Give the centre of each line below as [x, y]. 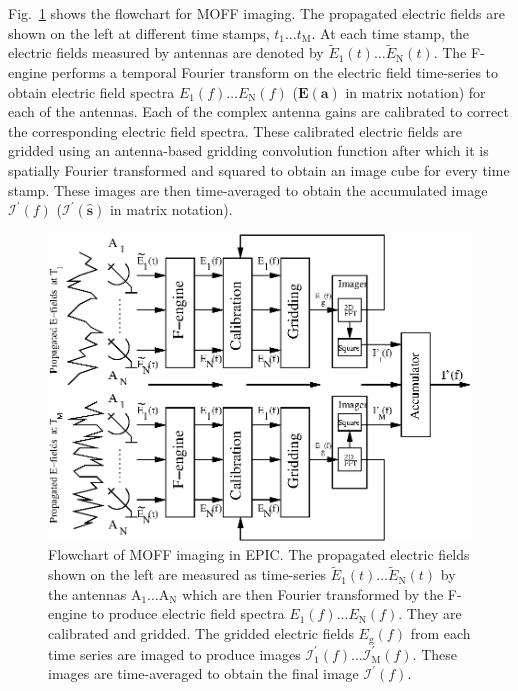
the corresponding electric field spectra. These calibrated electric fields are [235, 130]
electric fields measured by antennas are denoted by [166, 52]
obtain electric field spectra [91, 91]
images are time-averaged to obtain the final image [203, 673]
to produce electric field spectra [188, 613]
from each [440, 633]
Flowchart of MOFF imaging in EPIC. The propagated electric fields [259, 554]
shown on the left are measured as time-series [187, 574]
